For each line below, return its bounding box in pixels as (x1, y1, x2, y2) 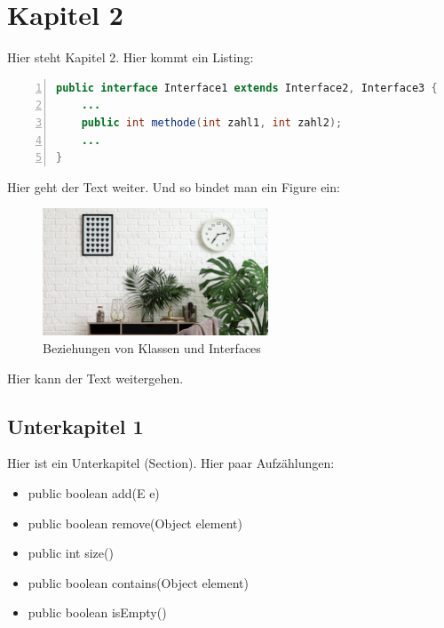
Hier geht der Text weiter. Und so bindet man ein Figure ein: (7, 177, 340, 196)
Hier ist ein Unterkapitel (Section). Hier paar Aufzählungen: (7, 454, 335, 472)
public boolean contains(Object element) (28, 573, 250, 592)
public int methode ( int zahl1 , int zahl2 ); (81, 116, 343, 129)
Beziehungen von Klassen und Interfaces (43, 338, 261, 357)
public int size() (28, 543, 114, 562)
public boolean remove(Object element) (28, 513, 242, 532)
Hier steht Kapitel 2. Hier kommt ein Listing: (7, 48, 254, 67)
